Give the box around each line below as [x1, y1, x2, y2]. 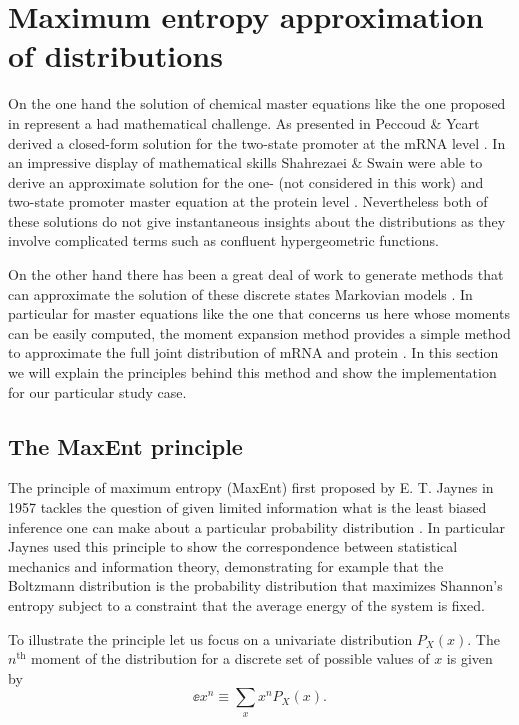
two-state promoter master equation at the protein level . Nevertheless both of [8, 191, 488, 212]
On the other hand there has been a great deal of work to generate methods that [8, 264, 504, 285]
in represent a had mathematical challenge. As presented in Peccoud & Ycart [8, 112, 480, 133]
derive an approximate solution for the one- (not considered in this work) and [8, 171, 484, 192]
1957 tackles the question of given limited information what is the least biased [8, 497, 487, 518]
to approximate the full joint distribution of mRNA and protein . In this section [8, 342, 499, 363]
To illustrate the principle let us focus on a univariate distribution [8, 628, 413, 649]
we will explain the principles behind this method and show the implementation [8, 362, 497, 383]
